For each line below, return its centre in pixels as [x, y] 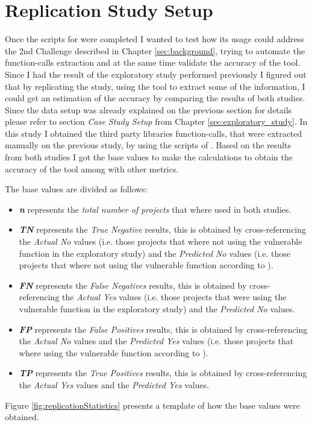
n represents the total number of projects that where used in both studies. [155, 209]
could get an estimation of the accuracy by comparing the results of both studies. [155, 98]
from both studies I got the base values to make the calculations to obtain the [149, 157]
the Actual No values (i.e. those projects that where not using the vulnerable [161, 241]
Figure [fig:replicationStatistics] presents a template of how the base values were [153, 405]
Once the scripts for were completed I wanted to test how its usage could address [154, 39]
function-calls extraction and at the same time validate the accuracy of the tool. [153, 62]
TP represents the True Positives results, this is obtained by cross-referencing [163, 373]
